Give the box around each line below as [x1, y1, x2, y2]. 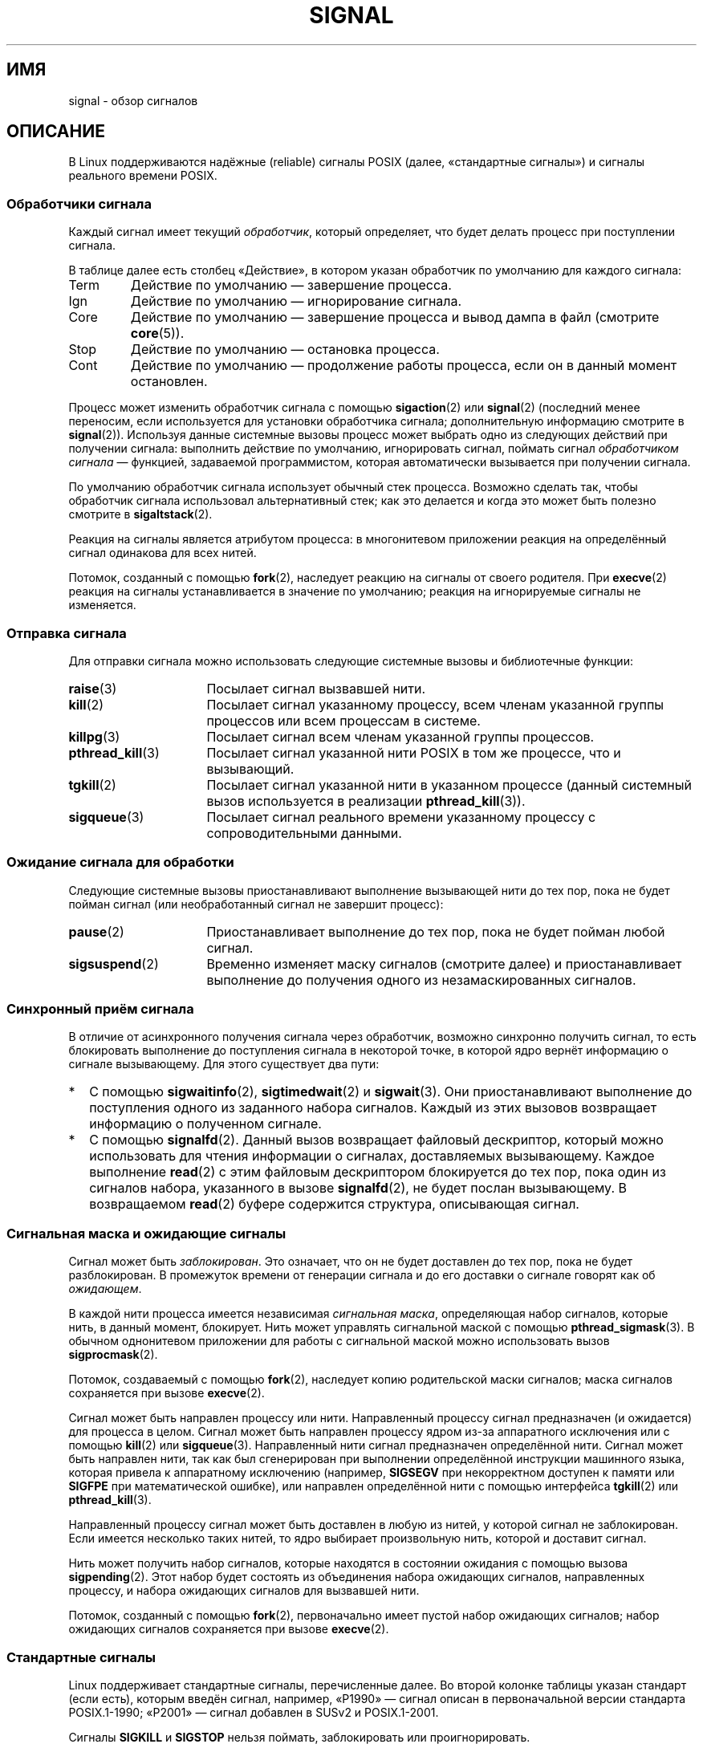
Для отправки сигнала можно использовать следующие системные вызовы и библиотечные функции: [68, 653, 633, 668]
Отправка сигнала [6, 624, 127, 641]
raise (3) [68, 680, 117, 697]
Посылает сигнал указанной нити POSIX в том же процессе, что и [206, 744, 621, 761]
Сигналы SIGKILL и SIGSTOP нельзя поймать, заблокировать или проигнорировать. [68, 1730, 530, 1744]
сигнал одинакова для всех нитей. [68, 546, 257, 560]
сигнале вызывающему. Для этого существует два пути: [68, 1057, 380, 1071]
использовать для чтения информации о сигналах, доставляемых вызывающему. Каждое [89, 1148, 655, 1165]
